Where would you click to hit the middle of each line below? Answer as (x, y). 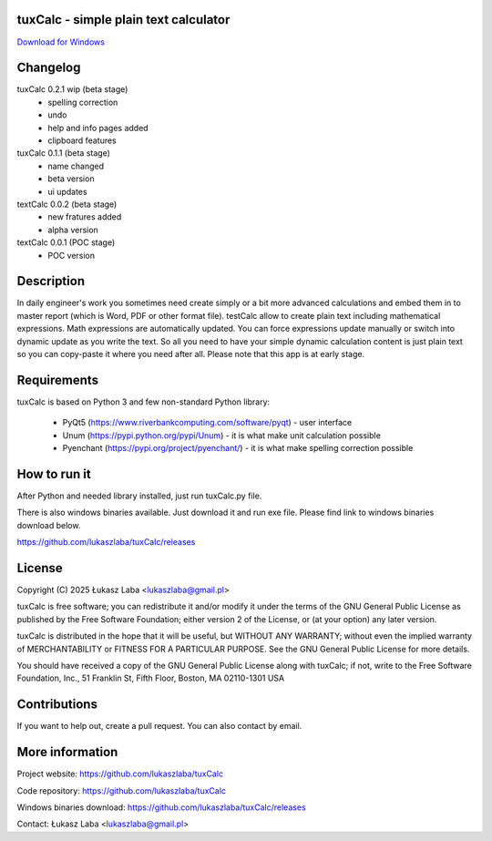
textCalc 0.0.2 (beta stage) (67, 204)
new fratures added (85, 217)
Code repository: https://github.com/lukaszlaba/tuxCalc (122, 790)
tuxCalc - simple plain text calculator (123, 20)
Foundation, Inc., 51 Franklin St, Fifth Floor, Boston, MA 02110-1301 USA (151, 678)
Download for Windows (61, 42)
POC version (72, 255)
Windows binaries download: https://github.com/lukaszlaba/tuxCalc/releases (161, 807)
